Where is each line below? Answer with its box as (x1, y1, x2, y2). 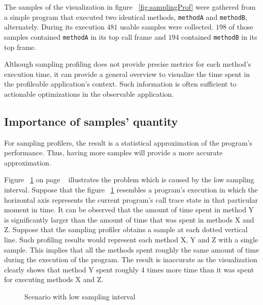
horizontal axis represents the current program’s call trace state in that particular (4, 194, 258, 205)
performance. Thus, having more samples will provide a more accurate (4, 147, 223, 158)
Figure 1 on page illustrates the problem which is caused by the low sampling (4, 174, 254, 185)
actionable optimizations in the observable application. (4, 88, 174, 99)
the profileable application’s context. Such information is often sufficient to (4, 78, 237, 89)
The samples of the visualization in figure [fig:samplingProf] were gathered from (4, 2, 256, 12)
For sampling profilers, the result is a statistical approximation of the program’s (4, 137, 253, 148)
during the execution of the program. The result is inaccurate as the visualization (4, 254, 257, 265)
